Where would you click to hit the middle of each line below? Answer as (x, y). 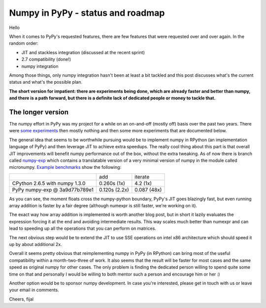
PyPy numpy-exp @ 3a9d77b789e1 (53, 189)
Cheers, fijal (21, 299)
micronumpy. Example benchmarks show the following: (65, 167)
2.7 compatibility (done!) (46, 60)
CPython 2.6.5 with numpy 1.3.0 (49, 183)
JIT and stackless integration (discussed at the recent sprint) (83, 52)
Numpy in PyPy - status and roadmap (87, 13)
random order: (24, 43)
